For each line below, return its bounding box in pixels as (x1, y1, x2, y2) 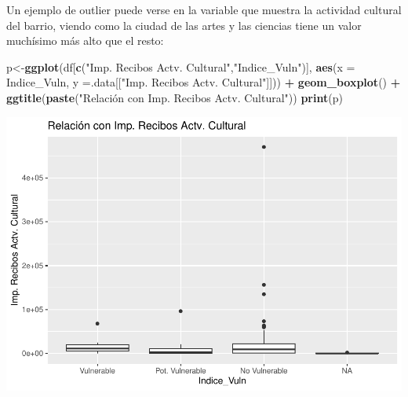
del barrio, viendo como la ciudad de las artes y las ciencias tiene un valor (6, 17, 362, 33)
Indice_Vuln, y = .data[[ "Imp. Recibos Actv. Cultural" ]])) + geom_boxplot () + (6, 74, 401, 90)
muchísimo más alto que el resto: (6, 32, 164, 49)
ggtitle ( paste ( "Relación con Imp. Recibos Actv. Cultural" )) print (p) (6, 89, 343, 105)
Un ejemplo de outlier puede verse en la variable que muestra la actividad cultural (6, 2, 402, 17)
